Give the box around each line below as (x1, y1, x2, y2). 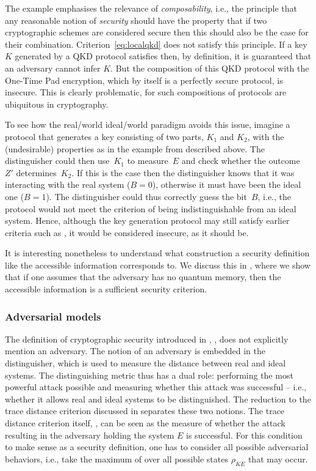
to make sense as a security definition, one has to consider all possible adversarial (5, 440, 309, 453)
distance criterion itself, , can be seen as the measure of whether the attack (5, 417, 285, 429)
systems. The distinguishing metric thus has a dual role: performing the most (5, 368, 293, 381)
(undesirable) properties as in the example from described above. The (5, 142, 265, 155)
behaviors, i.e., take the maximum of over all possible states (5, 452, 228, 465)
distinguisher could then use (5, 154, 110, 167)
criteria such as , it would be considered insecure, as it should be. (5, 226, 249, 239)
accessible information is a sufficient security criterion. (5, 283, 207, 295)
